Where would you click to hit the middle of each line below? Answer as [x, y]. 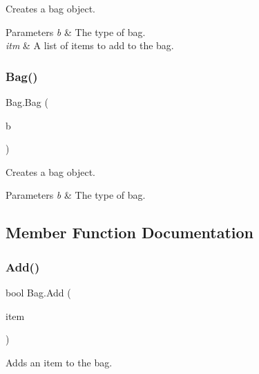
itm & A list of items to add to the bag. [90, 45]
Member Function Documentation [130, 232]
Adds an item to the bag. [59, 362]
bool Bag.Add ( [38, 292]
